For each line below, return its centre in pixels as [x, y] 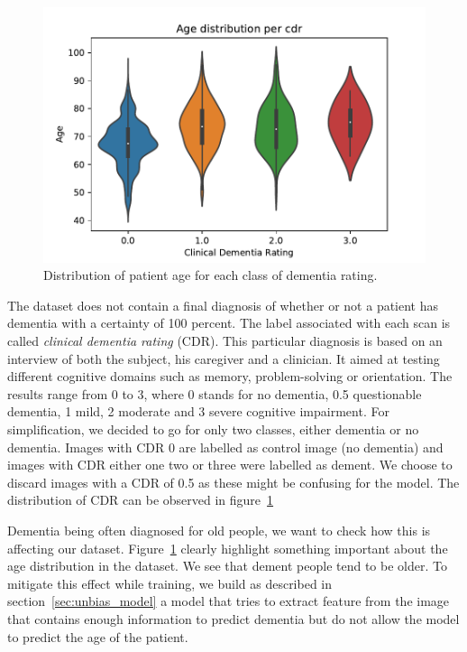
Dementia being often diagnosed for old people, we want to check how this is [219, 530]
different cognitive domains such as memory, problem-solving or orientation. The [230, 376]
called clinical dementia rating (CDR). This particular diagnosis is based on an [225, 341]
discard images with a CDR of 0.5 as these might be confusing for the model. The [233, 482]
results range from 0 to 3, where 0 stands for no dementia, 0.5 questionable [215, 393]
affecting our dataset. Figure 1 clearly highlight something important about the [228, 548]
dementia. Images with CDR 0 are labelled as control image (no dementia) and [225, 447]
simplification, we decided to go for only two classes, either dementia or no [213, 429]
